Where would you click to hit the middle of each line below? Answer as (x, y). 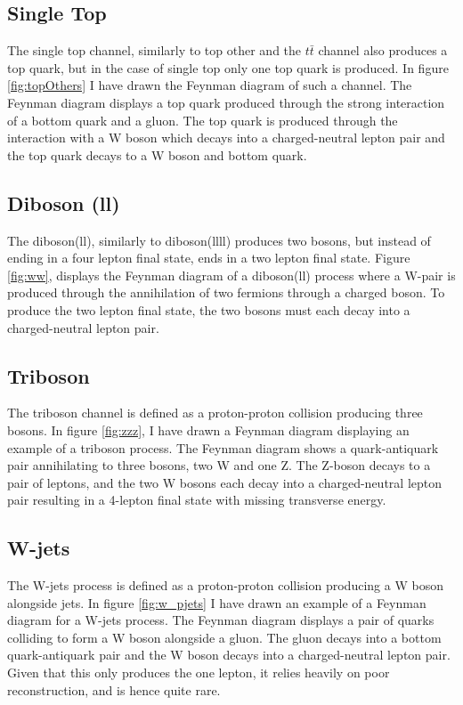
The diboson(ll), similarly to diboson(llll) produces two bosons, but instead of (219, 240)
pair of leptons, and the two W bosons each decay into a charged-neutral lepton (225, 482)
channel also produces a (383, 50)
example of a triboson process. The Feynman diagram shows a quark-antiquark (223, 447)
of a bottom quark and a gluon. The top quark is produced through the (203, 120)
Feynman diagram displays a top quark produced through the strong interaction (226, 102)
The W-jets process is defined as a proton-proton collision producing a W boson (225, 585)
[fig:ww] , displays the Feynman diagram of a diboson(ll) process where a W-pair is (231, 275)
